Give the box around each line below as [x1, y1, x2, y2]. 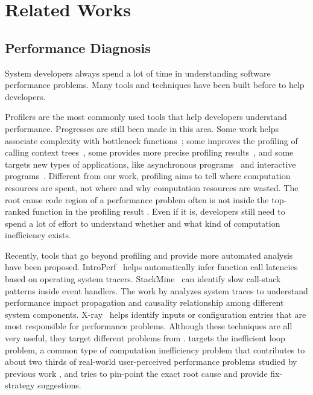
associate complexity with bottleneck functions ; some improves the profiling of [5, 134, 298, 147]
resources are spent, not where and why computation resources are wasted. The [5, 181, 299, 194]
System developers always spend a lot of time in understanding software [5, 66, 271, 79]
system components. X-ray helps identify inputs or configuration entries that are [5, 308, 306, 320]
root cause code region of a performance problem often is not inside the [5, 193, 269, 206]
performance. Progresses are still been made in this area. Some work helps [5, 122, 279, 134]
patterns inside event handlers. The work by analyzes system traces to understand [5, 284, 308, 297]
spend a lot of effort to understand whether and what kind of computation [5, 216, 280, 229]
